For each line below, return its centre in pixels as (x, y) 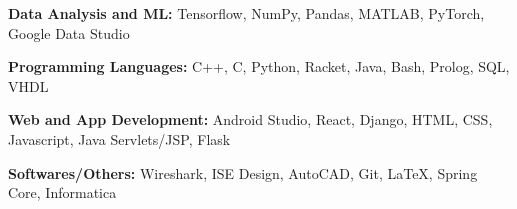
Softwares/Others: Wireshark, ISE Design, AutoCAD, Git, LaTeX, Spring (243, 172)
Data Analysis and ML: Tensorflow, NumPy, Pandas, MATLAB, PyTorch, (246, 13)
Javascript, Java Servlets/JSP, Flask (119, 138)
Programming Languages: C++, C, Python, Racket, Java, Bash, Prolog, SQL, (259, 66)
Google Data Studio (69, 32)
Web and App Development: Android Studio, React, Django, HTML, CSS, (250, 119)
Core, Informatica (62, 192)
